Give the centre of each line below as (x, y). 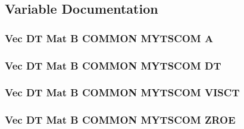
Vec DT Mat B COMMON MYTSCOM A (109, 38)
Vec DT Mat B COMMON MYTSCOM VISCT (122, 92)
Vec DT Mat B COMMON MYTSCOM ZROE (120, 120)
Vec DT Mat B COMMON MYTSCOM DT (113, 65)
